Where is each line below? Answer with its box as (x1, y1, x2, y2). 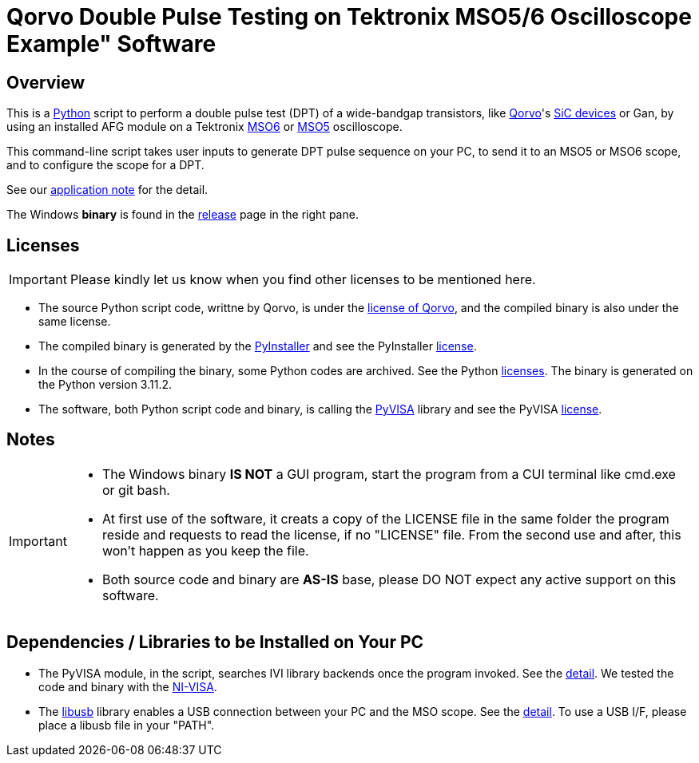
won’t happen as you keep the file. (101, 542, 309, 559)
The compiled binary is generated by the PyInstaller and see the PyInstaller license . (38, 339, 477, 354)
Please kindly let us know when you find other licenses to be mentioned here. (70, 271, 536, 288)
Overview (6, 72, 85, 93)
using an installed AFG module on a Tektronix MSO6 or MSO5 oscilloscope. (6, 120, 403, 134)
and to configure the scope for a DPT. (6, 158, 205, 172)
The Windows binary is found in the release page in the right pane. (6, 208, 359, 222)
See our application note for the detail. (6, 183, 209, 197)
